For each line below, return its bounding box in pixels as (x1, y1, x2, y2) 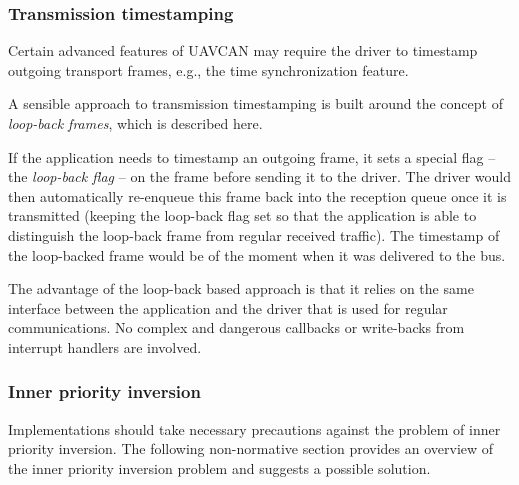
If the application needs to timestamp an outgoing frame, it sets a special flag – (8, 146, 496, 167)
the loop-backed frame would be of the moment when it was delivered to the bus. (8, 244, 506, 265)
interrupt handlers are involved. (8, 336, 202, 357)
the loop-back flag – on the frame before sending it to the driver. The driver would (8, 166, 512, 187)
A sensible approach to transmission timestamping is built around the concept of (8, 93, 503, 114)
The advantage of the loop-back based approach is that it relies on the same (8, 278, 474, 299)
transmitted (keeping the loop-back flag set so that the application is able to (8, 205, 477, 226)
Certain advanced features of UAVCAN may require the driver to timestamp (8, 40, 478, 61)
